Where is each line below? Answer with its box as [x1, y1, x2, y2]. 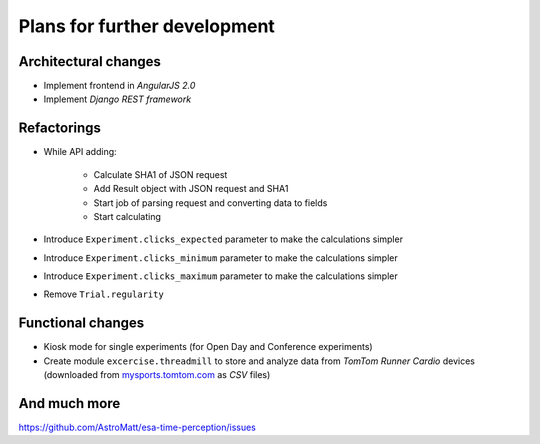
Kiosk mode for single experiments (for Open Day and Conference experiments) [43, 341, 374, 353]
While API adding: [43, 146, 117, 158]
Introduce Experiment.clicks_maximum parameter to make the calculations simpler [43, 270, 399, 282]
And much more [18, 395, 121, 412]
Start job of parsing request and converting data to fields [93, 196, 328, 209]
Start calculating [93, 210, 162, 222]
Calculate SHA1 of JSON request [93, 168, 228, 180]
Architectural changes [18, 53, 162, 70]
